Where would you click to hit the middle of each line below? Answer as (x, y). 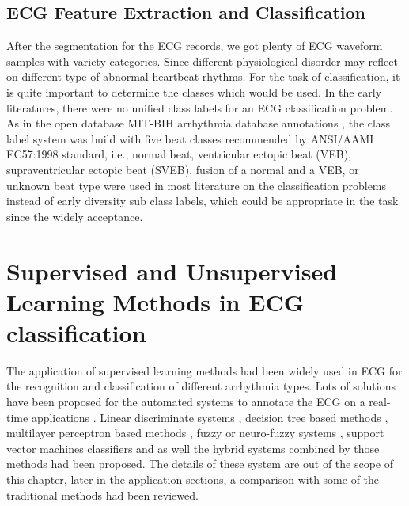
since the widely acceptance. (75, 216)
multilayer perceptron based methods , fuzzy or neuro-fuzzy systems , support (195, 433)
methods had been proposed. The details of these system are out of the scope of (200, 464)
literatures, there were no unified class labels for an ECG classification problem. (200, 107)
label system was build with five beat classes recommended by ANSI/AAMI (190, 138)
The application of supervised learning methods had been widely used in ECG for (204, 370)
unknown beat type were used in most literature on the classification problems (197, 185)
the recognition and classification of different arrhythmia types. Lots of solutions (201, 386)
